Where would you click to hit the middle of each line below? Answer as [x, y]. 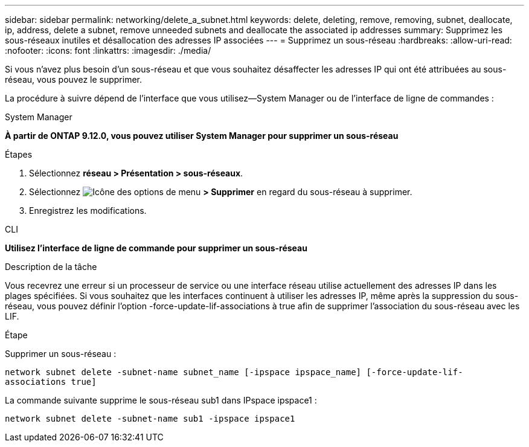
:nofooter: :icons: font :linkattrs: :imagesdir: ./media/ [108, 50]
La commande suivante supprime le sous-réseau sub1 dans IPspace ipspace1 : [161, 400]
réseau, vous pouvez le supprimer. [74, 79]
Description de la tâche [51, 267]
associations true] [51, 382]
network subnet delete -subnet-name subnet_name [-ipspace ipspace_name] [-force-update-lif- [234, 372]
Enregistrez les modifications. [88, 211]
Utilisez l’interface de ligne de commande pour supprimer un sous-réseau [156, 248]
